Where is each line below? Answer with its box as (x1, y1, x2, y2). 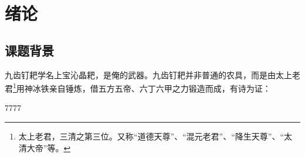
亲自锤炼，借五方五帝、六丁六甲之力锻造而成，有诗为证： (49, 82, 271, 94)
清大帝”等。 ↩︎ (18, 141, 71, 153)
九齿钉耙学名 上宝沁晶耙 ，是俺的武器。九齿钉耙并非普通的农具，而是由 (5, 68, 276, 81)
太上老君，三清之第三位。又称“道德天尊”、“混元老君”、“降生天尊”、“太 (18, 130, 293, 142)
